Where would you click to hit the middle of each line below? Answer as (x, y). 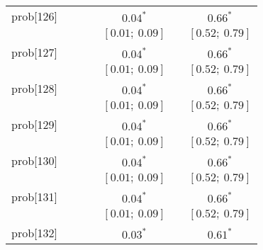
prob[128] (34, 88)
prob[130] (34, 160)
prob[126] (34, 16)
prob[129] (34, 124)
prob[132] (34, 233)
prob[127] (34, 52)
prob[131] (34, 197)
